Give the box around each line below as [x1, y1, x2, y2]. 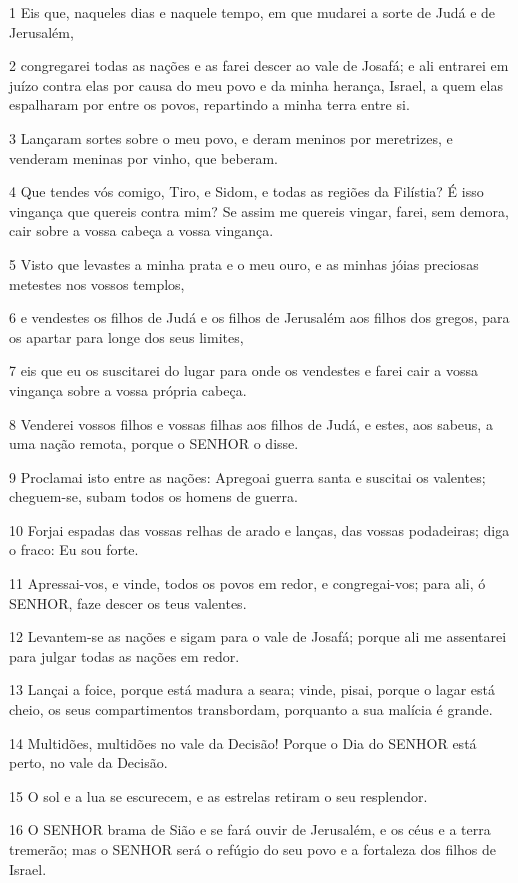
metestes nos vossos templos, [9, 273, 185, 294]
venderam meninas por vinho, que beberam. [9, 147, 278, 168]
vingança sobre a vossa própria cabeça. [9, 379, 247, 400]
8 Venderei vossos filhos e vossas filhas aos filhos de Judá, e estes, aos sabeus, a [9, 413, 493, 434]
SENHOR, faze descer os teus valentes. [9, 592, 247, 613]
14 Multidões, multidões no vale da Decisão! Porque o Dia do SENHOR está [9, 732, 477, 753]
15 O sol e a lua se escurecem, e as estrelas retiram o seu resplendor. [9, 785, 428, 806]
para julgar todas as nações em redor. [9, 645, 240, 666]
